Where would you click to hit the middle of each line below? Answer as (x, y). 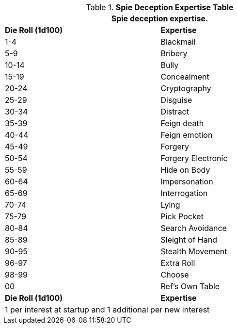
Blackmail (178, 42)
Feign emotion (187, 135)
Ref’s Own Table (190, 286)
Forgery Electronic (194, 158)
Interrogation (184, 193)
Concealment (185, 77)
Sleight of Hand (189, 240)
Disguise (176, 100)
